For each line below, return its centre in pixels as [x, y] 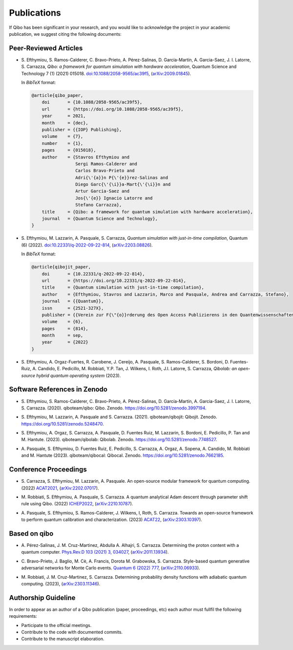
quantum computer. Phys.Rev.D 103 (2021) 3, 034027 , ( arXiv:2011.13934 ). [95, 552]
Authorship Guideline [42, 597]
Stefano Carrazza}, [98, 205]
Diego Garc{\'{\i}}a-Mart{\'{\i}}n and [123, 184]
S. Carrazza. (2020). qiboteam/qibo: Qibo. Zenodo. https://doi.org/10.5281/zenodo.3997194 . [114, 408]
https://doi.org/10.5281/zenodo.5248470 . [63, 424]
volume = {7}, [63, 136]
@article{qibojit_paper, [61, 267]
